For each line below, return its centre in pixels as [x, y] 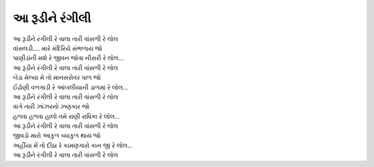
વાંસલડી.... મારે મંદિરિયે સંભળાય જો [58, 48]
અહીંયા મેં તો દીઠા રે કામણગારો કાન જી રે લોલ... [73, 145]
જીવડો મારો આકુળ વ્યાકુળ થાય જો [57, 136]
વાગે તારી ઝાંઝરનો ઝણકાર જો [51, 107]
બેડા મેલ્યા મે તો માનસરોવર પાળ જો [57, 78]
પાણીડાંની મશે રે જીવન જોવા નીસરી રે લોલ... [68, 58]
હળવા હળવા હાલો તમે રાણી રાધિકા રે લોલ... [66, 116]
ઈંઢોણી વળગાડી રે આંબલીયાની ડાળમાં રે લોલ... [70, 87]
